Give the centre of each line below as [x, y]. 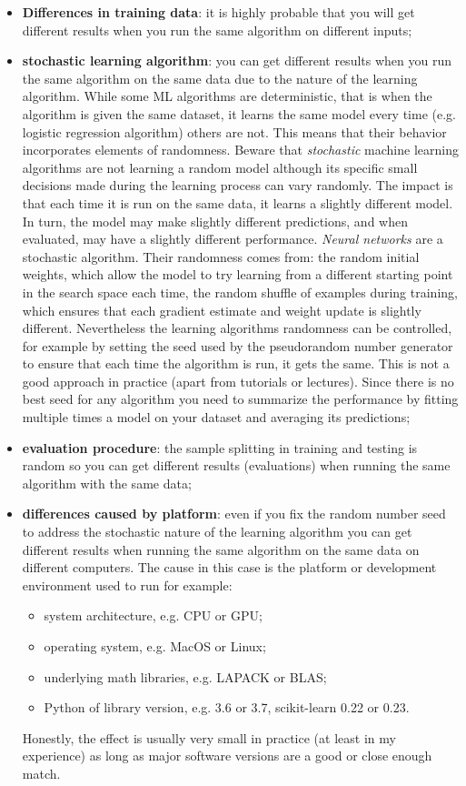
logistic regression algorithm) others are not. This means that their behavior [234, 131]
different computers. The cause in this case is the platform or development [229, 567]
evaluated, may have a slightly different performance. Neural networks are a [233, 239]
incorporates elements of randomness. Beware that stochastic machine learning [240, 150]
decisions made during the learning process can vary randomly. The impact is [238, 185]
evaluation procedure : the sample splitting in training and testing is [220, 447]
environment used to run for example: [127, 584]
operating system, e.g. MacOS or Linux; [155, 646]
